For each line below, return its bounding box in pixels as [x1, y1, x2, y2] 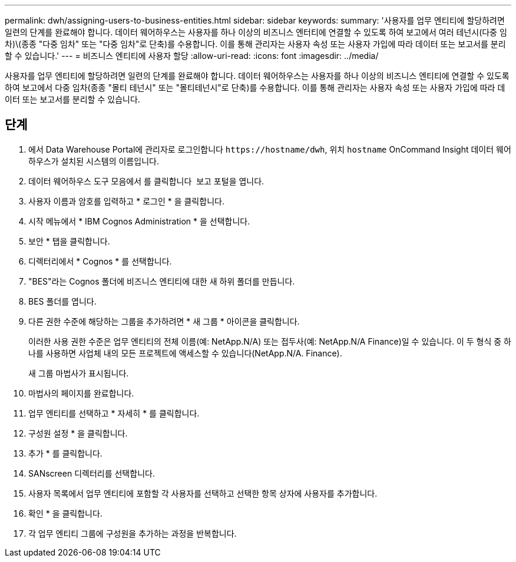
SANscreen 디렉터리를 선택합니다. [28, 468, 155, 478]
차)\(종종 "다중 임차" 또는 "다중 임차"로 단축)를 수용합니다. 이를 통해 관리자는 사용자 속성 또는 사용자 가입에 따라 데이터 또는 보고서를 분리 [5, 39, 506, 49]
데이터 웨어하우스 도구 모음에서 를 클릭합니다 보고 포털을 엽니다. [28, 176, 264, 186]
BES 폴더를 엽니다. [28, 296, 97, 306]
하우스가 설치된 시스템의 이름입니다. [28, 156, 159, 166]
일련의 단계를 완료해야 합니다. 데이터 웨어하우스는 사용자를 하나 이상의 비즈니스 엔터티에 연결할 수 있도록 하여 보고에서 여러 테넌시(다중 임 [5, 27, 507, 37]
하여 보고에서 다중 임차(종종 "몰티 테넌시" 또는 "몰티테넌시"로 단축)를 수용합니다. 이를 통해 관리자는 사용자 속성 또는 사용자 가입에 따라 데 [5, 82, 505, 92]
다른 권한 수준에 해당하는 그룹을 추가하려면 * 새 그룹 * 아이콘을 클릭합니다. [28, 316, 300, 326]
